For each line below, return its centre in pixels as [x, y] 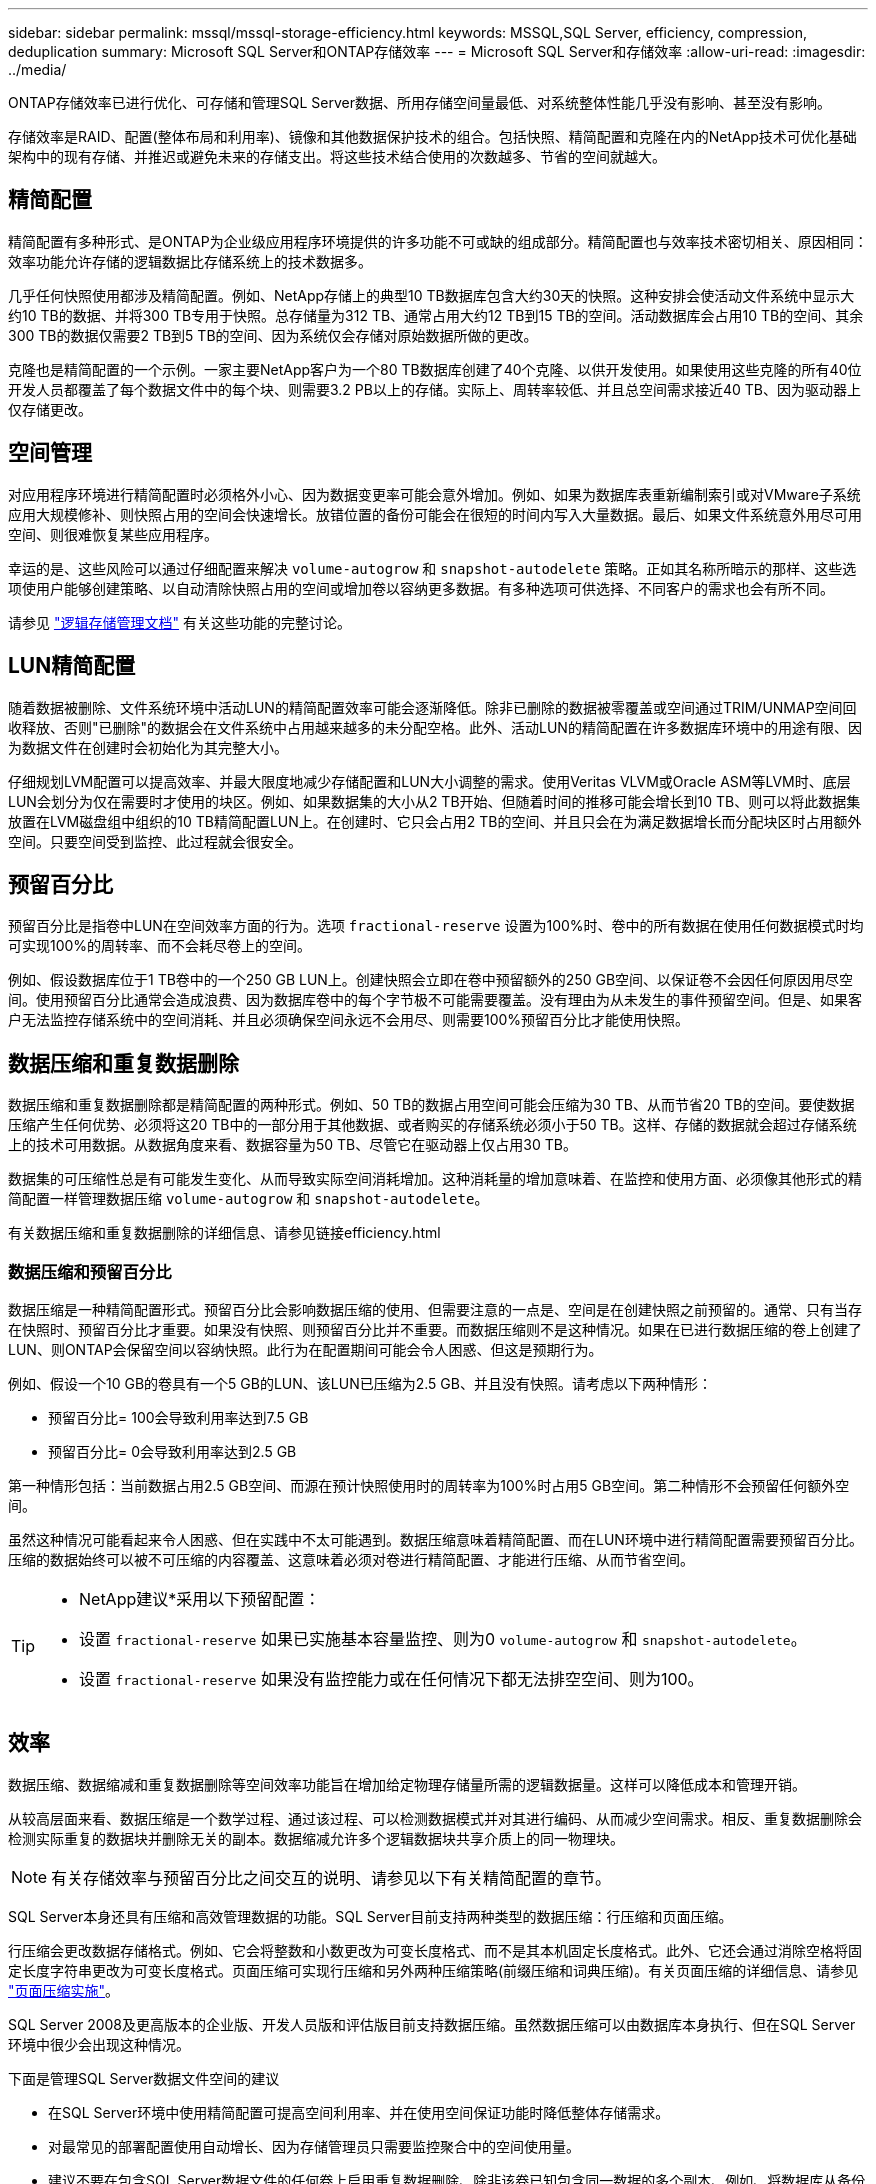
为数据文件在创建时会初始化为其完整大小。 [148, 747]
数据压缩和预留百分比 [90, 1271]
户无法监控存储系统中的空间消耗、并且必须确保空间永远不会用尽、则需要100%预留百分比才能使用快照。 [349, 1020]
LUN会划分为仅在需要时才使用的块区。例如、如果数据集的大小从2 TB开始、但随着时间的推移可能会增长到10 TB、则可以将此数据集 [434, 801]
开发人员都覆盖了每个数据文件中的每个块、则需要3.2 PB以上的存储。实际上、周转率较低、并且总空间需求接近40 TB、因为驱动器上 [434, 389]
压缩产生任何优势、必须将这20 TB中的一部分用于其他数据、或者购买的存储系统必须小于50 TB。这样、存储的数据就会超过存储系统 [432, 1125]
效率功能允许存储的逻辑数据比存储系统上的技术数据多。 [190, 261]
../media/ [37, 69]
